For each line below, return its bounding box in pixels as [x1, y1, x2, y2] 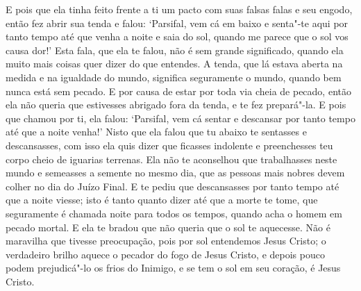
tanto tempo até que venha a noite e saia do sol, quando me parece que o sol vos [6, 29, 349, 44]
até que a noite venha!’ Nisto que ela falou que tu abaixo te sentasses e [6, 124, 307, 139]
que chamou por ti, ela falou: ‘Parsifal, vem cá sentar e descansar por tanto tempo [6, 110, 355, 125]
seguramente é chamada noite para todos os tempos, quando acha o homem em [6, 206, 342, 220]
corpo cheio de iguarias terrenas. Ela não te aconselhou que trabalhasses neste [6, 151, 337, 166]
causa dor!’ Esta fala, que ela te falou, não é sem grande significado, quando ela [6, 42, 344, 57]
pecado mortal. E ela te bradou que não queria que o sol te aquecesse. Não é [6, 219, 330, 234]
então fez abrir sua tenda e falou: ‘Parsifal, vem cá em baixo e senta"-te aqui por [6, 15, 349, 30]
